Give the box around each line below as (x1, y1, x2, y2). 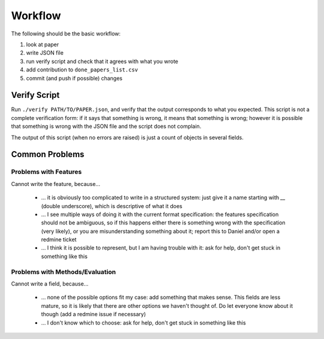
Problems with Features (11, 168, 82, 176)
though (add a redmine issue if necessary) (41, 311, 146, 318)
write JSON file (26, 49, 64, 56)
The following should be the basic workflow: (11, 30, 121, 37)
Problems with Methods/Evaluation (11, 268, 116, 276)
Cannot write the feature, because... (11, 180, 100, 187)
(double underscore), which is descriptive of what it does (41, 202, 182, 209)
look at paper (26, 41, 59, 48)
